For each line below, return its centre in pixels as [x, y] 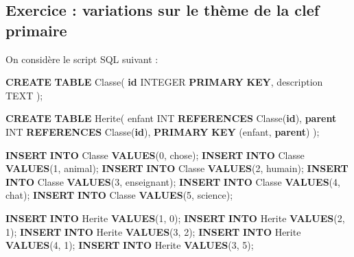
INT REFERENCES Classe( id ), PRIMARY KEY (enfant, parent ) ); [163, 131]
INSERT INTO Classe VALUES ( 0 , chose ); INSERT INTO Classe [155, 155]
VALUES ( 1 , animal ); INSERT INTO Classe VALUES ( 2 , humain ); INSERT [177, 168]
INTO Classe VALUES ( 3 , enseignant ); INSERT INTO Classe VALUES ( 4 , [173, 181]
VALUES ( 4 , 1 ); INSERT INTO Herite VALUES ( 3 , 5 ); [130, 245]
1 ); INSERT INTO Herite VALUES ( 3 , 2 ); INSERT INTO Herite [153, 231]
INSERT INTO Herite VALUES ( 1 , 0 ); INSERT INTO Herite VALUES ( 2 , [175, 218]
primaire [36, 30]
